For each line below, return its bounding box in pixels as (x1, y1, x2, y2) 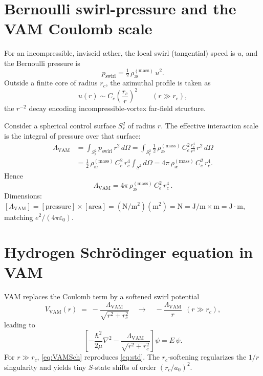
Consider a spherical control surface (4, 120, 116, 130)
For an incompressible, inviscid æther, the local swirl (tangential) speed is (4, 48, 235, 58)
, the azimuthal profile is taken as (105, 77, 211, 88)
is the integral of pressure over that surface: (4, 130, 141, 141)
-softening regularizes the (168, 351, 247, 362)
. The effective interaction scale (161, 120, 258, 130)
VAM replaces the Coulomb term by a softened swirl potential (4, 291, 200, 302)
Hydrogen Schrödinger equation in (4, 241, 253, 262)
